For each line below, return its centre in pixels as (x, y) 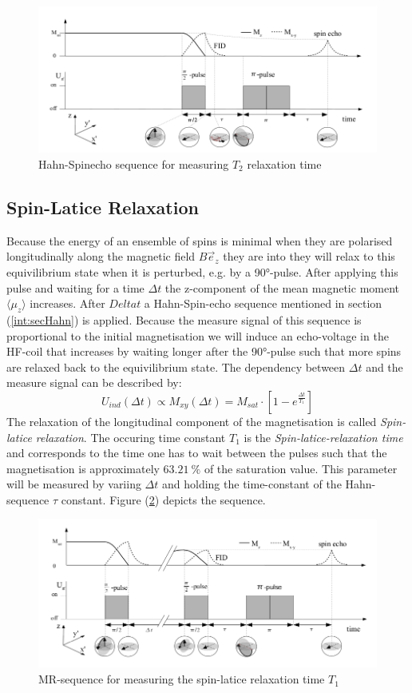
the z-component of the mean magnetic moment (282, 287)
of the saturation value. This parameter (301, 468)
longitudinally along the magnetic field (101, 256)
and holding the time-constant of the (252, 484)
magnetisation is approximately (83, 468)
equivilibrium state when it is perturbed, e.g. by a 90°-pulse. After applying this (202, 271)
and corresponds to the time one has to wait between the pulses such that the (197, 453)
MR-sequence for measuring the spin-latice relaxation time (182, 679)
